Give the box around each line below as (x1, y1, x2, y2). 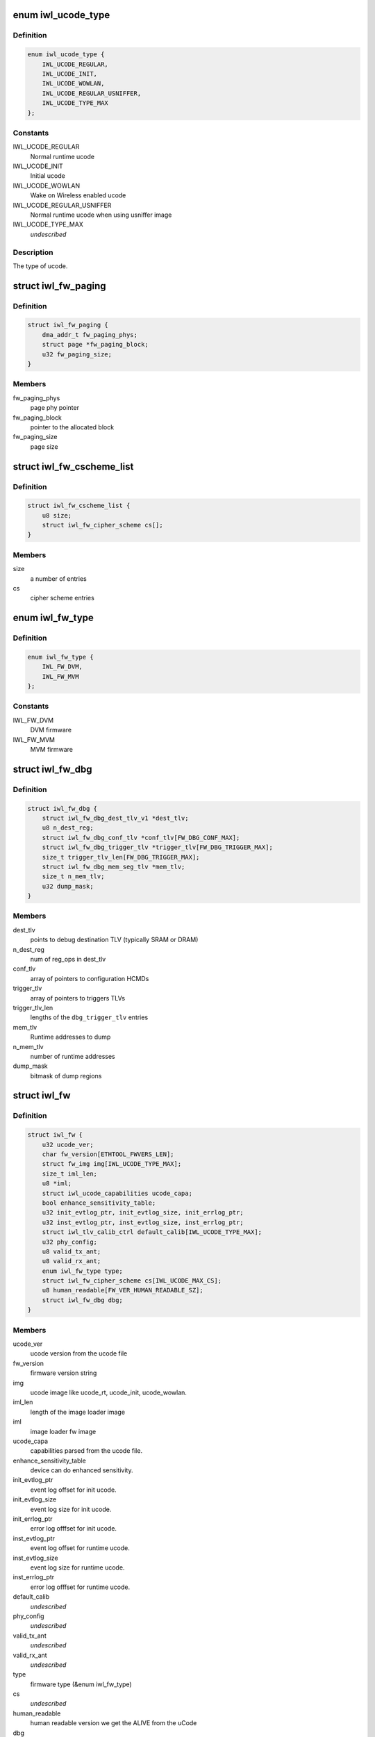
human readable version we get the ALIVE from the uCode (30, 1719, 197, 1727)
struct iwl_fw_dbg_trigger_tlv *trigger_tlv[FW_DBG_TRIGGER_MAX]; (42, 843, 274, 851)
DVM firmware (30, 726, 72, 734)
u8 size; (42, 511, 72, 519)
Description (12, 247, 53, 257)
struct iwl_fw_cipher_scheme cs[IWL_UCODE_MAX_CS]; (42, 1277, 222, 1285)
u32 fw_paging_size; (42, 350, 112, 358)
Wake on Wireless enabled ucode (30, 191, 126, 199)
